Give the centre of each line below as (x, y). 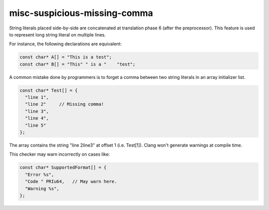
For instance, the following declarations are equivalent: (66, 44)
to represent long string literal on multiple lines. (58, 34)
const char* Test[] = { (49, 90)
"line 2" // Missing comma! (65, 104)
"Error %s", (40, 174)
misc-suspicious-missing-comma (81, 13)
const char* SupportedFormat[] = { (63, 168)
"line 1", (37, 98)
